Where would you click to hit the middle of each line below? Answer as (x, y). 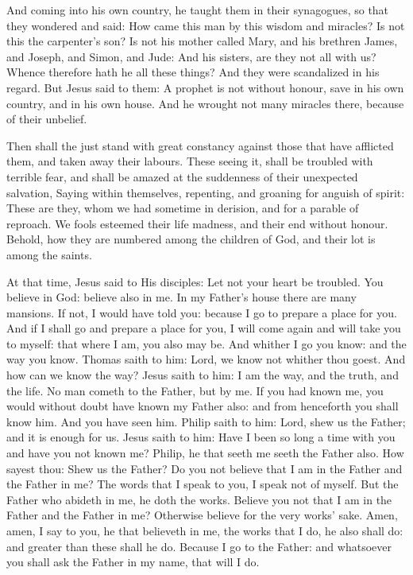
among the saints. (49, 254)
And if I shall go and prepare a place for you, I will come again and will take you (204, 328)
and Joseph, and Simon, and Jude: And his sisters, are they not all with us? (191, 56)
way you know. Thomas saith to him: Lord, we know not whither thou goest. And (206, 359)
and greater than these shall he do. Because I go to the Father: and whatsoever (199, 546)
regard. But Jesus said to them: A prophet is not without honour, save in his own (205, 87)
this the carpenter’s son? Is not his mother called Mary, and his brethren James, (202, 41)
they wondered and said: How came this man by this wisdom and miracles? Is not (206, 25)
